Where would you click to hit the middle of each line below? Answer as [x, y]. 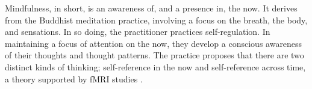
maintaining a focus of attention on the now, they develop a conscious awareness [154, 43]
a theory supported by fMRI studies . [74, 78]
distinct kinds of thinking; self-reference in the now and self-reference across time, [155, 66]
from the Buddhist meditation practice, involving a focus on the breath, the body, [156, 20]
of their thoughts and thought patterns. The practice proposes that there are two [154, 55]
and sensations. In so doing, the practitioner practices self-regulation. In [138, 32]
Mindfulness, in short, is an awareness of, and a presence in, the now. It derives [151, 8]
